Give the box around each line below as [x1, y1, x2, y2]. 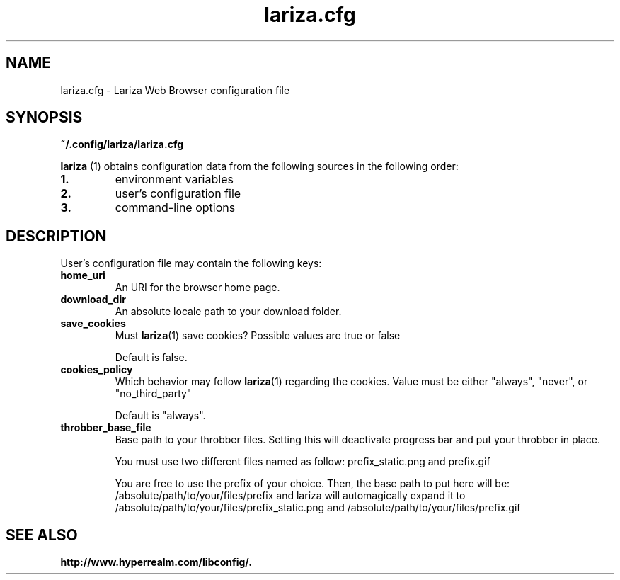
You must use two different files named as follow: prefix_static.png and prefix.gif [115, 455, 490, 468]
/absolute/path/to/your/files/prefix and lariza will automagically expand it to [115, 489, 466, 502]
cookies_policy [60, 363, 133, 376]
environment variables [115, 172, 234, 187]
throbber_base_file [60, 421, 151, 434]
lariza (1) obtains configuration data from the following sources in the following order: [60, 160, 459, 173]
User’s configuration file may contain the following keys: [60, 257, 322, 270]
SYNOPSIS [6, 108, 83, 127]
